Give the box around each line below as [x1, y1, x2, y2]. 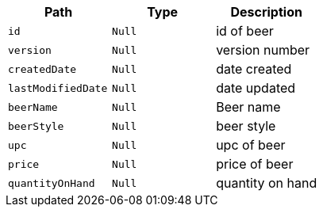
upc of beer [216, 137, 286, 153]
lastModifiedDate [8, 82, 108, 94]
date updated [216, 80, 296, 96]
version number [216, 42, 310, 58]
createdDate [8, 63, 77, 75]
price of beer [216, 156, 294, 172]
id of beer [216, 23, 274, 39]
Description [230, 4, 302, 20]
